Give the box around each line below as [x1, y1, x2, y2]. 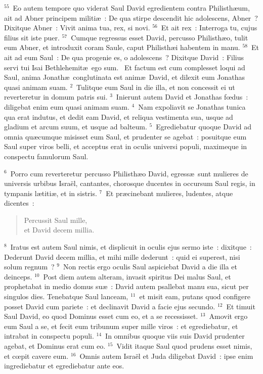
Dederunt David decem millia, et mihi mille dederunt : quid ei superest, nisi [4, 251, 240, 262]
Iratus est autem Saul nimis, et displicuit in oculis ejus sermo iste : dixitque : [10, 242, 252, 252]
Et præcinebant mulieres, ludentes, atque [106, 188, 233, 198]
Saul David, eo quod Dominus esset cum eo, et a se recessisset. [4, 311, 198, 321]
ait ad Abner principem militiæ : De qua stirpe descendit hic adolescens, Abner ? [4, 12, 258, 23]
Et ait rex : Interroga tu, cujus [161, 22, 257, 33]
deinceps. [4, 271, 32, 282]
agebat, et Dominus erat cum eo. [4, 341, 106, 351]
